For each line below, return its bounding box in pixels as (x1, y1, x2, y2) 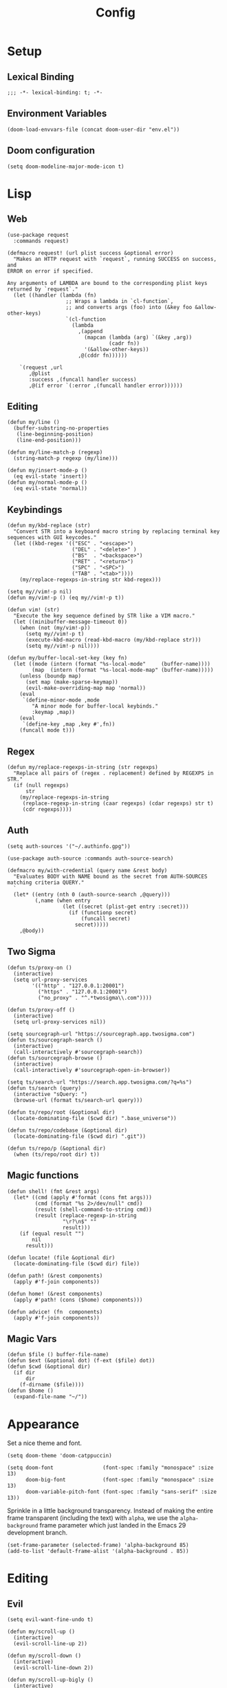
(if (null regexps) (13, 782, 69, 789)
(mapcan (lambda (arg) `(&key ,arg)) (83, 334, 193, 341)
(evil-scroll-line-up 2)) (13, 1640, 88, 1647)
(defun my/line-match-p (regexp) (7, 449, 103, 456)
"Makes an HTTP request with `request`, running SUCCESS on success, (13, 255, 217, 262)
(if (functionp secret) (68, 909, 137, 916)
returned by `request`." (7, 286, 78, 293)
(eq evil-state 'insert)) (13, 473, 88, 480)
